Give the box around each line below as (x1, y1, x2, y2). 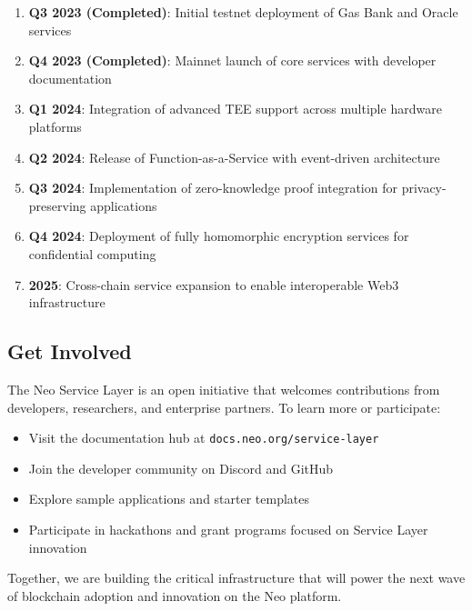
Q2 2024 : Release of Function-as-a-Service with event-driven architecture (28, 147, 440, 166)
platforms (28, 116, 82, 135)
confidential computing (28, 244, 156, 263)
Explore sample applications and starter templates (28, 489, 310, 508)
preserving (28, 195, 86, 215)
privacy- (401, 178, 447, 197)
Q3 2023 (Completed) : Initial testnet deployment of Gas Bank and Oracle (28, 3, 458, 21)
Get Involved (7, 337, 132, 366)
